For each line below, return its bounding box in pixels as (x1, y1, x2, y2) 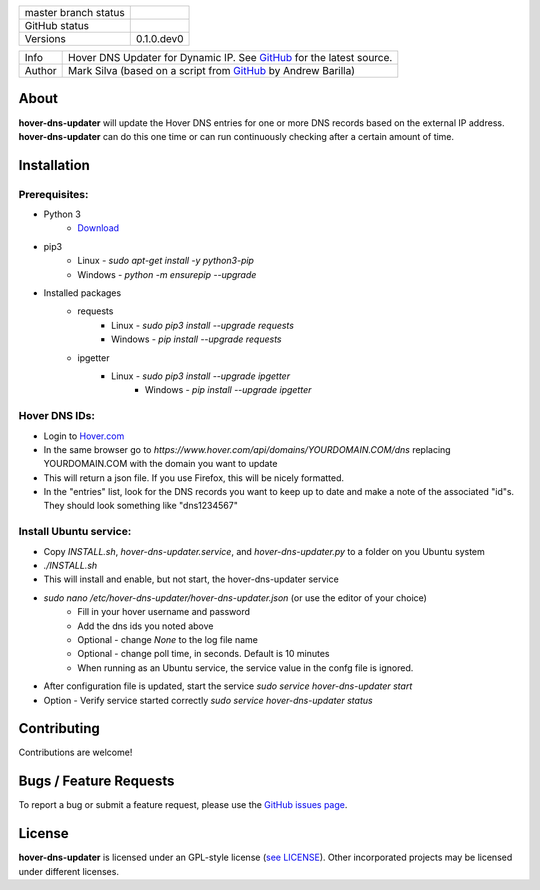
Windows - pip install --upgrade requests (111, 333, 282, 345)
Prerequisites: (18, 187, 89, 201)
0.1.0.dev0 (135, 32, 184, 45)
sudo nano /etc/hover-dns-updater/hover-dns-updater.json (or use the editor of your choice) (43, 591, 427, 604)
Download (77, 222, 120, 234)
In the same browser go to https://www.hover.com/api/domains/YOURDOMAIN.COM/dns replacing (43, 443, 451, 455)
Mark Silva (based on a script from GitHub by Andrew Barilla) (68, 64, 355, 77)
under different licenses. (18, 865, 120, 877)
